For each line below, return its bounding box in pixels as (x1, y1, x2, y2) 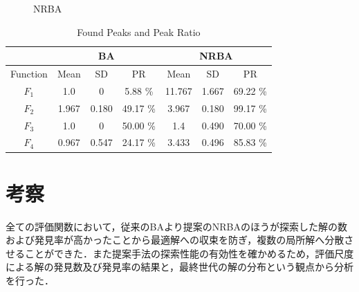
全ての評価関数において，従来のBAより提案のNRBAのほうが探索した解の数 (6, 219, 347, 233)
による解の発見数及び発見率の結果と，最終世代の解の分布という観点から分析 (6, 259, 354, 274)
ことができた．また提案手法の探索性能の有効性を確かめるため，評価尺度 (24, 246, 354, 260)
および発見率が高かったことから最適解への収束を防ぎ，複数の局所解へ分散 (6, 232, 344, 247)
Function (10, 66, 48, 81)
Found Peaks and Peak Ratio (77, 24, 201, 39)
